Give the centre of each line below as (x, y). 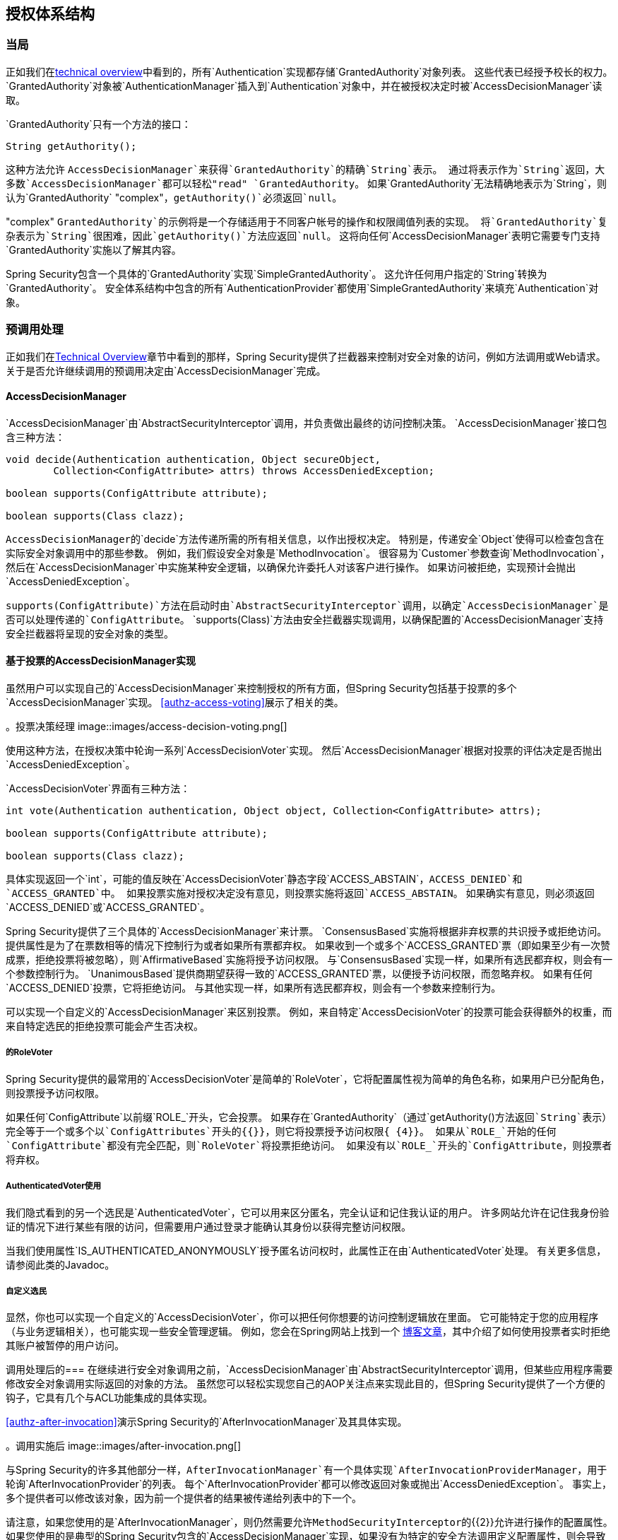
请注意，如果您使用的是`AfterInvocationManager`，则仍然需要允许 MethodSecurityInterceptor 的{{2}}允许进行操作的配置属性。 (309, 1522)
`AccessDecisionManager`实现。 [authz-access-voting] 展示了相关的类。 (175, 702)
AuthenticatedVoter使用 (54, 1186)
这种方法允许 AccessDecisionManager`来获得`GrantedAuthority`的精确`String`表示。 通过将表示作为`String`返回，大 (305, 169)
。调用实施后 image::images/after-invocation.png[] (124, 1446)
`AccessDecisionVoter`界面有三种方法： (98, 788)
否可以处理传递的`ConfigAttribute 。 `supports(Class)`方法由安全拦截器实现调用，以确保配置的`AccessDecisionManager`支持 (305, 619)
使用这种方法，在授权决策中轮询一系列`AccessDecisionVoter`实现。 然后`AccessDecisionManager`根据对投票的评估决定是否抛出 (304, 750)
